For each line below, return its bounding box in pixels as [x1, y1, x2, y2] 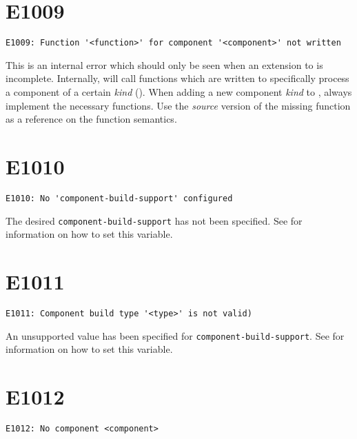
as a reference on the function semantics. [6, 112, 177, 126]
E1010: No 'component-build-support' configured [6, 193, 233, 203]
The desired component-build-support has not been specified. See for [6, 213, 303, 227]
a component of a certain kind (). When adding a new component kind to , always [6, 84, 352, 99]
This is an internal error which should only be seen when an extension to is [6, 57, 323, 72]
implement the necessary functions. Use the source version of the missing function [6, 98, 351, 112]
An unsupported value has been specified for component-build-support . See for [6, 328, 345, 343]
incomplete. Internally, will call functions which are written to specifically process [6, 71, 349, 85]
